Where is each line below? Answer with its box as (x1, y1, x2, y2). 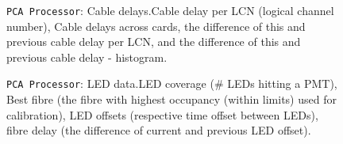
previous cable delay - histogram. (6, 48, 168, 65)
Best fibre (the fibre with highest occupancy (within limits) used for (6, 91, 337, 108)
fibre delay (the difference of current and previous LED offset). (6, 122, 311, 138)
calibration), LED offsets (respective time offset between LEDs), (6, 106, 318, 123)
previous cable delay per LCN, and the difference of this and (6, 33, 301, 50)
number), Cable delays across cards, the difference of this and (6, 17, 306, 34)
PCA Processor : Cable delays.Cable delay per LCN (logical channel (6, 2, 334, 18)
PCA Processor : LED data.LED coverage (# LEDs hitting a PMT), (6, 75, 337, 92)
